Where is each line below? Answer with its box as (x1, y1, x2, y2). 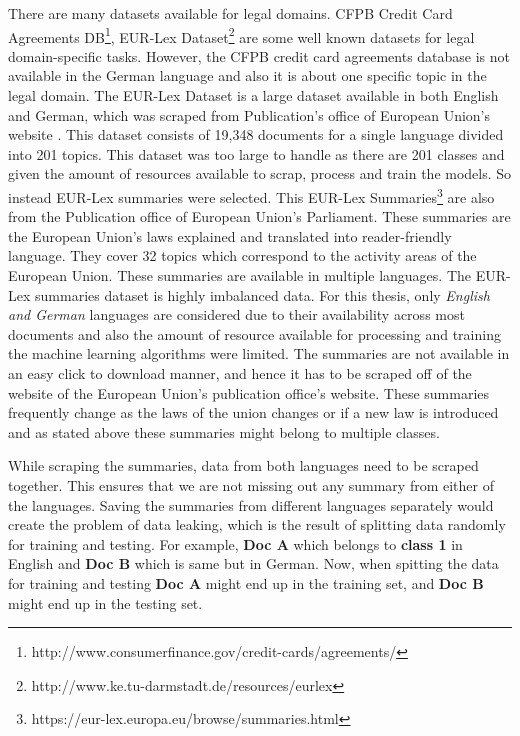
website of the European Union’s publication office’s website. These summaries (8, 382, 490, 403)
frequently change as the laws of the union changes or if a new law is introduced (8, 402, 499, 423)
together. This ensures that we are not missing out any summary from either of (8, 474, 494, 495)
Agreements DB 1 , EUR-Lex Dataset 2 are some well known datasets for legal (8, 23, 475, 47)
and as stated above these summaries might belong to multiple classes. (8, 421, 440, 442)
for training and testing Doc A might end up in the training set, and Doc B (8, 572, 484, 593)
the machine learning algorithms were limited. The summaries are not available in (8, 343, 510, 364)
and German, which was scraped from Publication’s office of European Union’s (8, 104, 491, 125)
